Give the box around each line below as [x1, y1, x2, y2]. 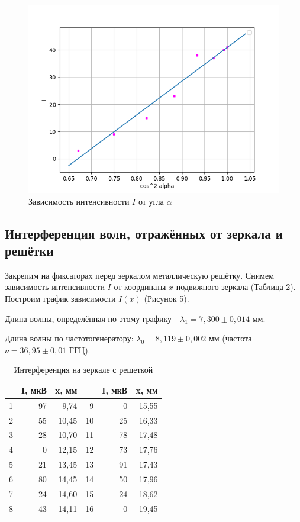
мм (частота [208, 332, 252, 344]
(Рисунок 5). [144, 292, 189, 304]
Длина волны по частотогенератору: [5, 332, 134, 344]
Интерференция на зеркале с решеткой [14, 363, 153, 376]
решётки [5, 241, 54, 259]
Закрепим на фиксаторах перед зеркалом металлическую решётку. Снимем [5, 269, 275, 281]
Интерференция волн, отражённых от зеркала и [5, 224, 283, 242]
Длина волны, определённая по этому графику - [5, 312, 178, 324]
